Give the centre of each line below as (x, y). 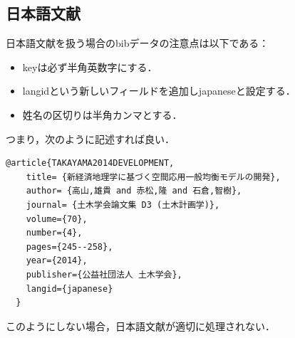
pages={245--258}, (69, 247)
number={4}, (54, 233)
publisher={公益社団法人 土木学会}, (104, 274)
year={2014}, (57, 261)
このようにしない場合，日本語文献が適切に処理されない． (140, 326)
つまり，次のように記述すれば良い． (90, 138)
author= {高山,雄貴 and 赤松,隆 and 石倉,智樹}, (134, 191)
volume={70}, (57, 219)
